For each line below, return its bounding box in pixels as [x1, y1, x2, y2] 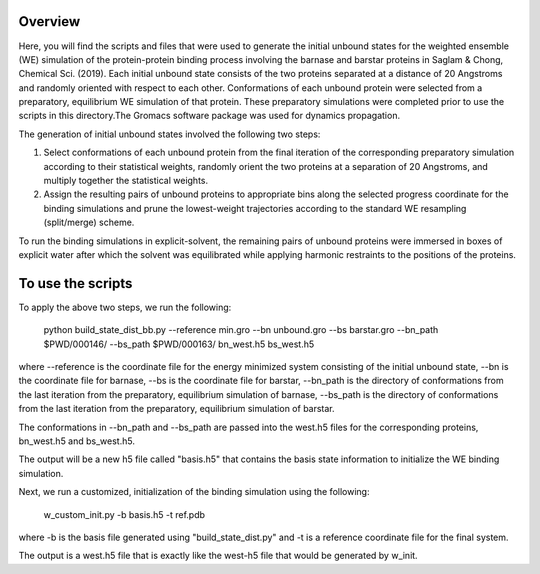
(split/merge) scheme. [43, 216, 135, 229]
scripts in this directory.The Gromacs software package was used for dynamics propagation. [18, 110, 400, 122]
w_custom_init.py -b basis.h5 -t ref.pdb [43, 508, 205, 520]
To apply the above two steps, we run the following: [18, 301, 232, 313]
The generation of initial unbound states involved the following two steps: [18, 128, 321, 140]
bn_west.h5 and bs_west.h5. [18, 435, 135, 447]
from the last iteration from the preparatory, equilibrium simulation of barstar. [18, 403, 335, 415]
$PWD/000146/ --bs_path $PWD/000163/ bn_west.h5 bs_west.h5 [43, 338, 315, 350]
